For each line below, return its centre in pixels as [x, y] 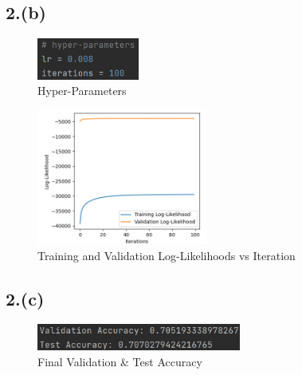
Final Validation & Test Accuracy [120, 361]
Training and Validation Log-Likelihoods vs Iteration [167, 255]
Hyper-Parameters [82, 91]
